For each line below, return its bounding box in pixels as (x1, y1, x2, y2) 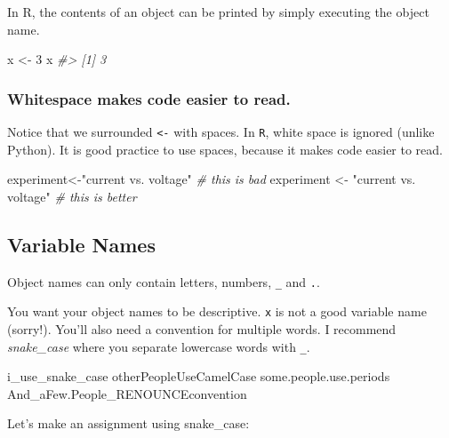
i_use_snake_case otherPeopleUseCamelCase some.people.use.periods (7, 367, 390, 386)
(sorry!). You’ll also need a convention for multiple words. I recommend (7, 319, 397, 338)
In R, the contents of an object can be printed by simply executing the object (7, 3, 429, 20)
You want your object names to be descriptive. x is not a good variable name (7, 302, 427, 321)
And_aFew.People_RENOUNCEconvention (7, 384, 247, 402)
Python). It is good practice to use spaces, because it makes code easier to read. (7, 139, 443, 158)
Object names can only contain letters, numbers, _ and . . (7, 272, 320, 291)
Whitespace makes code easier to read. (7, 87, 291, 109)
